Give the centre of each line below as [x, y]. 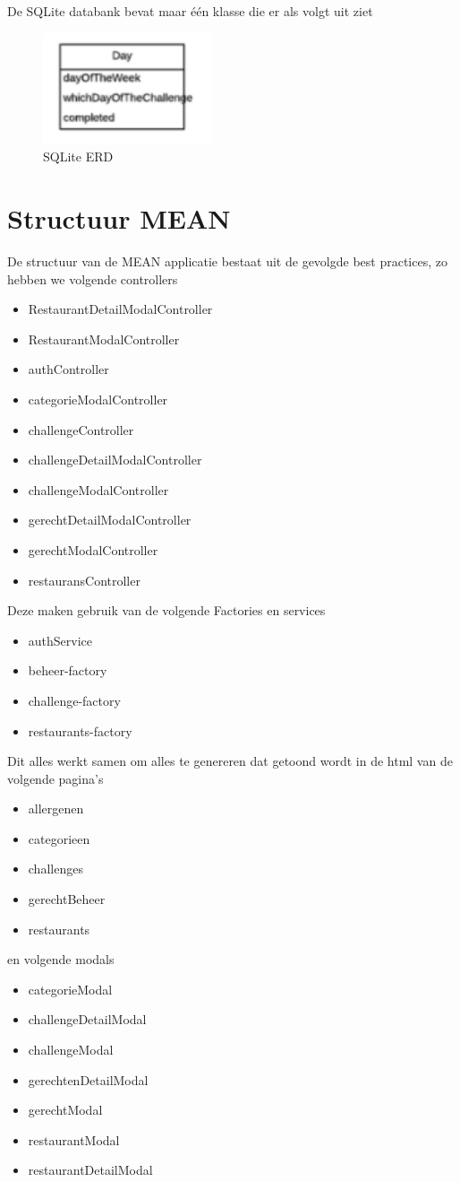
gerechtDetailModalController [110, 520]
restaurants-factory [80, 730]
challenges [55, 869]
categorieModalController [98, 399]
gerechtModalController [93, 549]
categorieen [59, 838]
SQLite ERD [78, 156]
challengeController [81, 429]
